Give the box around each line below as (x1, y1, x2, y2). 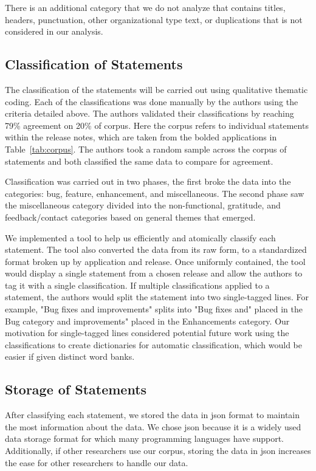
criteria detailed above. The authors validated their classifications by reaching (5, 107, 294, 120)
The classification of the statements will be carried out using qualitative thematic (5, 83, 308, 95)
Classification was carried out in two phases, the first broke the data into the (5, 175, 291, 188)
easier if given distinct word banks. (5, 350, 135, 363)
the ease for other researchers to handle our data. (5, 456, 188, 469)
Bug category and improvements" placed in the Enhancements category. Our (5, 314, 290, 327)
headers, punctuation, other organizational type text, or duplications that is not (5, 13, 303, 26)
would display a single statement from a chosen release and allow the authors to (5, 267, 303, 280)
